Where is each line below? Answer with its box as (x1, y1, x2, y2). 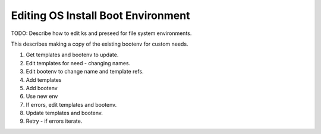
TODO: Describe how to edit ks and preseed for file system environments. (11, 30, 192, 37)
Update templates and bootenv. (26, 110, 103, 117)
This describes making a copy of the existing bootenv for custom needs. (11, 40, 188, 47)
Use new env (26, 92, 58, 100)
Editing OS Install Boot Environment (11, 9, 190, 22)
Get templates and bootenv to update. (26, 51, 119, 59)
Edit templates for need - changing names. (26, 59, 131, 66)
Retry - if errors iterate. (26, 117, 83, 125)
